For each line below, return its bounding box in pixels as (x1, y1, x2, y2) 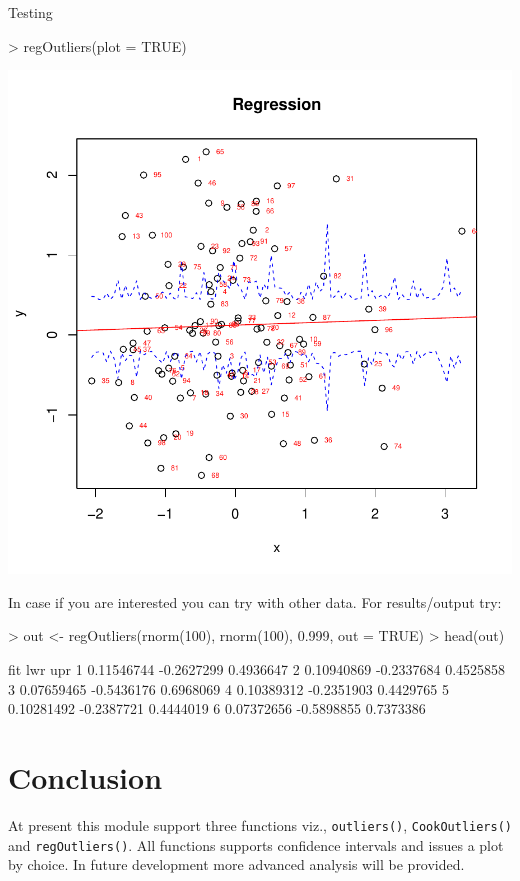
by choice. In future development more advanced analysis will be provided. (8, 854, 465, 875)
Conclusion (8, 756, 163, 797)
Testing (8, 2, 53, 22)
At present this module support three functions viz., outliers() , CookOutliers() (8, 814, 512, 835)
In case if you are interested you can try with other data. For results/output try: (8, 591, 502, 612)
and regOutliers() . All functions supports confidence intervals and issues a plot (8, 834, 504, 855)
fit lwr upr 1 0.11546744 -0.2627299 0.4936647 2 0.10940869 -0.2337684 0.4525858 (8, 658, 506, 679)
